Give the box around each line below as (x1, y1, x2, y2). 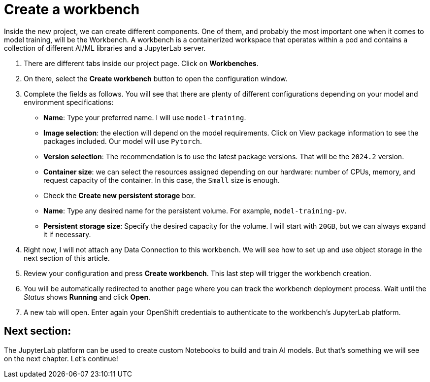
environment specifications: (24, 98, 114, 106)
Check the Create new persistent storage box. (43, 191, 196, 200)
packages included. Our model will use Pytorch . (43, 137, 202, 145)
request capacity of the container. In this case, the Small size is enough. (43, 175, 280, 184)
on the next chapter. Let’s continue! (4, 354, 118, 363)
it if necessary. (43, 230, 91, 239)
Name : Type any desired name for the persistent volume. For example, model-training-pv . (43, 206, 347, 215)
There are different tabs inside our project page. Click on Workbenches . (24, 59, 259, 68)
